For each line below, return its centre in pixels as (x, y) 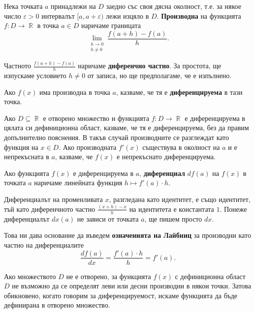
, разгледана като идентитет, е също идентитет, (180, 199)
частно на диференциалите (44, 244)
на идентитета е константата (172, 209)
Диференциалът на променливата (53, 199)
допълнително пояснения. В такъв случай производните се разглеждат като (117, 137)
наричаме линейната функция (78, 183)
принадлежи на (73, 6)
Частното (17, 66)
